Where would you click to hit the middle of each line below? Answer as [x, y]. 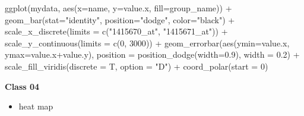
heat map [36, 106]
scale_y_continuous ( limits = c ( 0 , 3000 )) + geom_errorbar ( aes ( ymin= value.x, [147, 43]
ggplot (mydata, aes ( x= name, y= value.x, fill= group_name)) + [118, 8]
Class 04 [22, 86]
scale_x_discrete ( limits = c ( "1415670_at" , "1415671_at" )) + [116, 31]
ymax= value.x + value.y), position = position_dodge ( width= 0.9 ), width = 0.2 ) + [152, 54]
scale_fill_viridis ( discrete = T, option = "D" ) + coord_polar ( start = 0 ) [137, 66]
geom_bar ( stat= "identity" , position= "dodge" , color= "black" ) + [120, 19]
